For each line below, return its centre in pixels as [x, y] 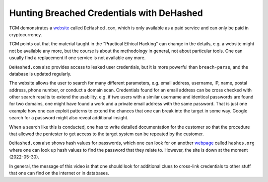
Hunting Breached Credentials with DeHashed [106, 13]
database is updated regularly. [40, 74]
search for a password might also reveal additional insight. [69, 118]
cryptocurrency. [26, 34]
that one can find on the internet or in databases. [59, 173]
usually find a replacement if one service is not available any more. [77, 58]
